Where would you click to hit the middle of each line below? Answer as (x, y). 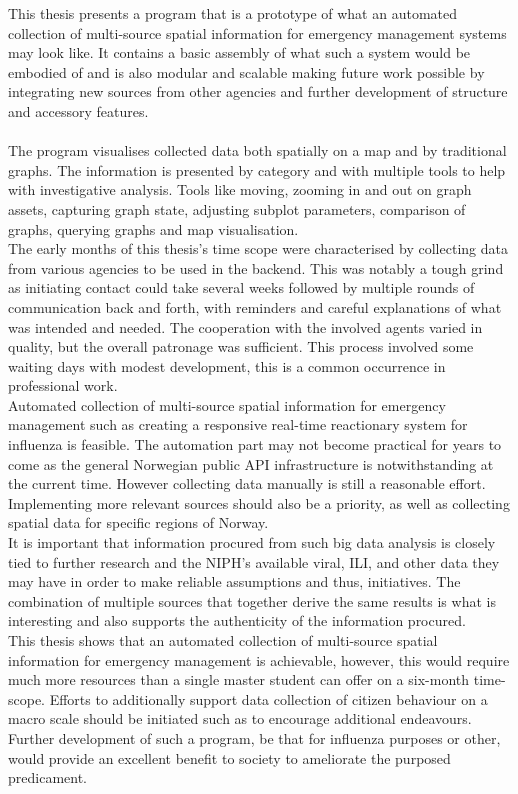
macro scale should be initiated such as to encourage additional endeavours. (240, 718)
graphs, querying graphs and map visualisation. (153, 228)
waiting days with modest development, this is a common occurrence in (227, 365)
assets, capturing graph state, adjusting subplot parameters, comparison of (237, 208)
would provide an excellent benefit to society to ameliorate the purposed (229, 757)
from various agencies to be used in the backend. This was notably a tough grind (256, 267)
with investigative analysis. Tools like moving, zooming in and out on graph (240, 189)
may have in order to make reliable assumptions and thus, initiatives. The (234, 581)
